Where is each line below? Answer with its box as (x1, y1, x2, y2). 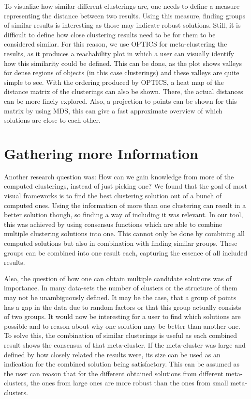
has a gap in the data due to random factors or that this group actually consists (4, 302, 241, 312)
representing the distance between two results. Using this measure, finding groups (4, 10, 245, 20)
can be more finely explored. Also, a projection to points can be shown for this (4, 96, 237, 106)
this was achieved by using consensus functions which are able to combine (4, 219, 222, 229)
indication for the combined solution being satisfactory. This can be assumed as (4, 359, 240, 369)
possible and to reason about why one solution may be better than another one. (4, 320, 240, 331)
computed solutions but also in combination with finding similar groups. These (4, 238, 237, 248)
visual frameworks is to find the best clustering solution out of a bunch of (4, 191, 222, 201)
